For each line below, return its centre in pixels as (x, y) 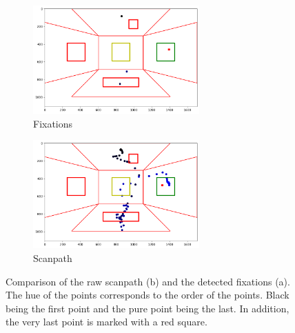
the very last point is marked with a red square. (106, 322)
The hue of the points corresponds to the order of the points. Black (147, 295)
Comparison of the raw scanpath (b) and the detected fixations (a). (148, 281)
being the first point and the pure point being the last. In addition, (147, 308)
